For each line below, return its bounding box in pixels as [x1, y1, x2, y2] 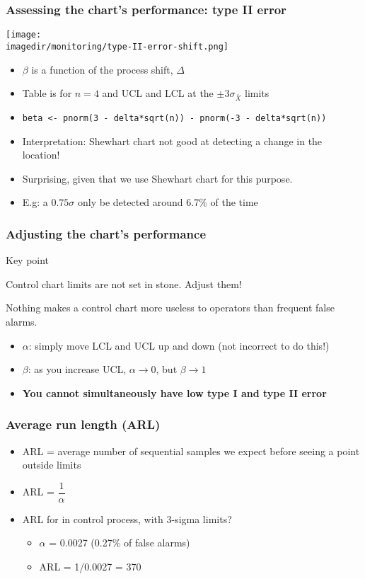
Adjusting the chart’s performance [6, 224, 206, 242]
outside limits [22, 457, 81, 472]
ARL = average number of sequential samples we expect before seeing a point [22, 443, 360, 458]
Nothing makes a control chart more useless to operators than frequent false [6, 300, 335, 315]
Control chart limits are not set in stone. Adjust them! [6, 276, 242, 291]
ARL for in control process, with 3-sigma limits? [22, 511, 232, 526]
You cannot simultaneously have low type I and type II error [22, 385, 327, 400]
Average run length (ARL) [6, 415, 161, 433]
